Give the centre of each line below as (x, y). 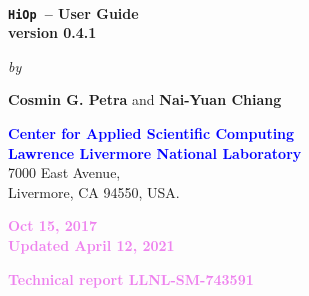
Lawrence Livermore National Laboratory (155, 152)
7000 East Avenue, (64, 172)
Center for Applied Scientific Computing (151, 133)
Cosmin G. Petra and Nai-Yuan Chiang (145, 99)
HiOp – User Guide (73, 12)
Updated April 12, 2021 (91, 245)
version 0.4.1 (52, 32)
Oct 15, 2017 (52, 225)
